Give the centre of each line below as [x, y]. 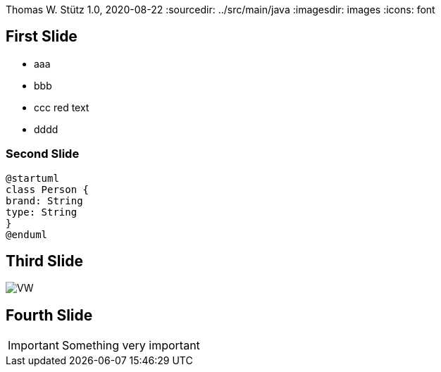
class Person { [48, 189]
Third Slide [44, 261]
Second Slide [43, 154]
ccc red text [62, 107]
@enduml [27, 234]
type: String [42, 212]
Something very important [131, 346]
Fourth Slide [49, 315]
